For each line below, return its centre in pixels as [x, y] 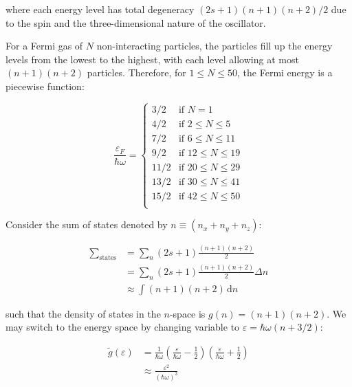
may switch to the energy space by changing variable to [123, 327]
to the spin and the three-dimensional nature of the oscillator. [136, 22]
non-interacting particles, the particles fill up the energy [214, 46]
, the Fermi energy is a [285, 73]
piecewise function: [45, 86]
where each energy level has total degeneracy [100, 9]
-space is [187, 313]
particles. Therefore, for [136, 73]
